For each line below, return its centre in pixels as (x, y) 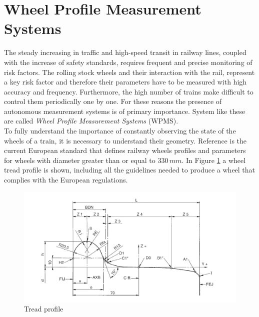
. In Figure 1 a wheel (214, 160)
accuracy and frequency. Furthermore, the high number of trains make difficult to (129, 91)
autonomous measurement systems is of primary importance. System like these (125, 111)
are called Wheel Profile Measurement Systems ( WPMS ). (91, 121)
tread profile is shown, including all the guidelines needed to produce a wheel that (130, 170)
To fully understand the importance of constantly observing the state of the (120, 131)
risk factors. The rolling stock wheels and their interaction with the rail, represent (129, 72)
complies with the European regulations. (66, 180)
